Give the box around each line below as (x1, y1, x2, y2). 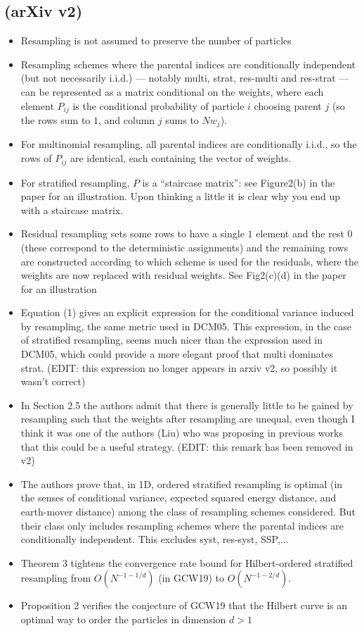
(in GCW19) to (158, 570, 224, 585)
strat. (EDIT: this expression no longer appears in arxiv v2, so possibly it (20, 360, 338, 375)
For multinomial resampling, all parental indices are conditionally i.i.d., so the (20, 137, 357, 151)
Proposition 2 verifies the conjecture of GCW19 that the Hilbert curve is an (20, 598, 348, 613)
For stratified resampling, (20, 175, 130, 189)
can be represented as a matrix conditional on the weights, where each (20, 84, 324, 99)
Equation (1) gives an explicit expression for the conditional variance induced (20, 305, 354, 320)
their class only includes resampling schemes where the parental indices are (20, 518, 344, 532)
